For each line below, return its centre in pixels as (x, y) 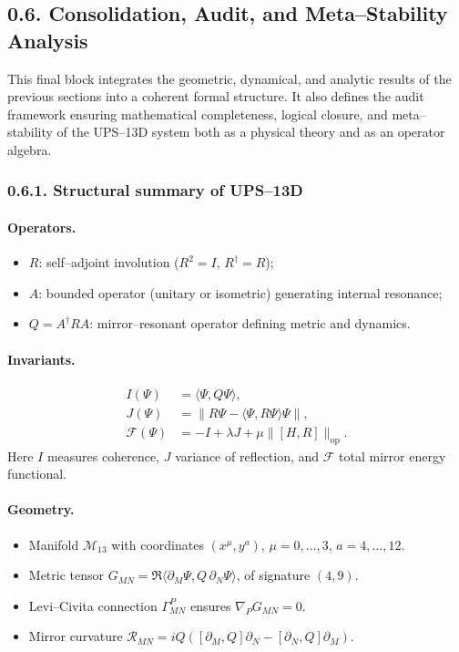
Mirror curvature (76, 636)
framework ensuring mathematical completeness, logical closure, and (198, 114)
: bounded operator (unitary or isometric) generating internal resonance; (240, 292)
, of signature (273, 575)
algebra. (30, 149)
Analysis (48, 40)
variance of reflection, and (247, 455)
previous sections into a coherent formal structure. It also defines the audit (216, 96)
